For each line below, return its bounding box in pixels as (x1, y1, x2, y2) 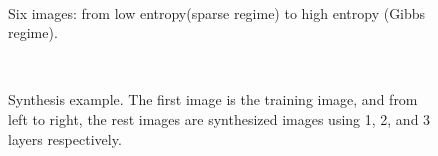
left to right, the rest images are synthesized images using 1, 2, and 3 (8, 108, 431, 129)
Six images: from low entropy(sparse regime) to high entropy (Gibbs (8, 2, 426, 23)
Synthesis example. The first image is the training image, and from (8, 89, 418, 110)
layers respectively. (8, 128, 122, 149)
